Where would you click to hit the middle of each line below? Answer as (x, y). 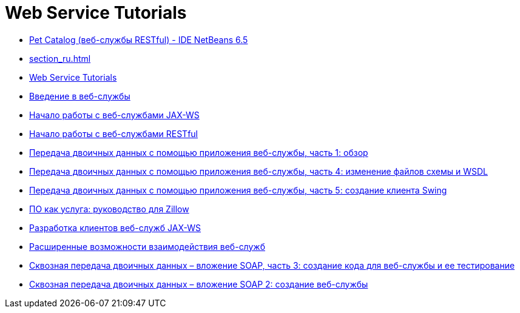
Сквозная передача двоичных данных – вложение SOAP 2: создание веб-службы (199, 284)
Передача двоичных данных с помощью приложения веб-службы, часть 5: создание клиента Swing (238, 190)
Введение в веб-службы (80, 96)
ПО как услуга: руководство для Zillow (109, 209)
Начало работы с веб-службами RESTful (113, 133)
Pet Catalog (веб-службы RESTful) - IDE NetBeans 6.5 (139, 39)
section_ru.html (60, 58)
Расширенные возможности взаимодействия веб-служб (147, 246)
